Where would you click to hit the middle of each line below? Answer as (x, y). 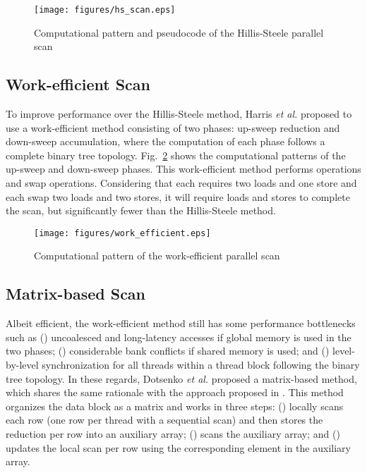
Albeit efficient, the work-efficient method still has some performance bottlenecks (181, 323)
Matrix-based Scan (76, 294)
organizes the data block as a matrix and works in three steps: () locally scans (175, 406)
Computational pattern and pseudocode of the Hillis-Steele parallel (179, 32)
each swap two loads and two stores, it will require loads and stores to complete (178, 196)
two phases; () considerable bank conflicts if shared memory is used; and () (168, 351)
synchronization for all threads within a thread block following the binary (201, 365)
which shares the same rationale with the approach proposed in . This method (175, 392)
